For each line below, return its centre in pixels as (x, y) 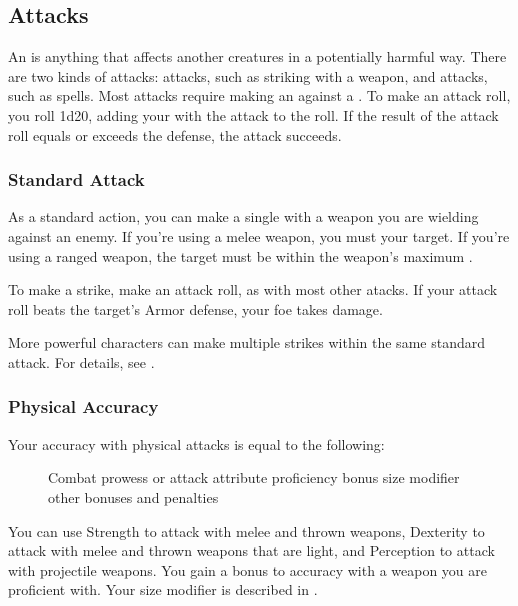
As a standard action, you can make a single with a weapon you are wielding (243, 216)
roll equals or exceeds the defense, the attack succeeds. (175, 134)
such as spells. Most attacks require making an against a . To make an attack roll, (259, 95)
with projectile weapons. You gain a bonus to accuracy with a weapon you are (247, 569)
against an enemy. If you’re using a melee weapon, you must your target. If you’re (259, 235)
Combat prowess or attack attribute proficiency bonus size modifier (254, 477)
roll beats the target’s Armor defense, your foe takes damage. (195, 308)
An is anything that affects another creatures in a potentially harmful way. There (257, 56)
